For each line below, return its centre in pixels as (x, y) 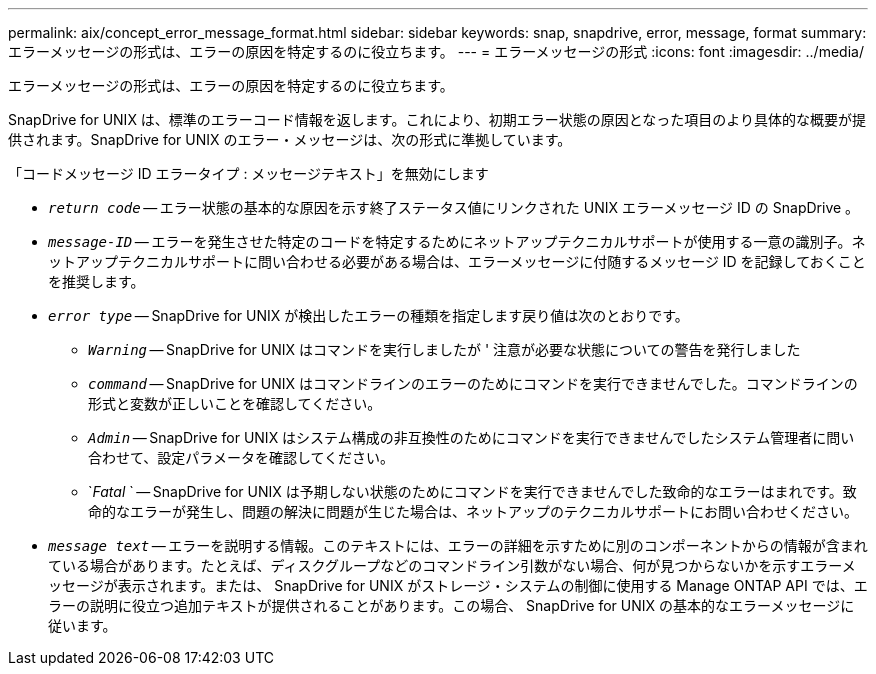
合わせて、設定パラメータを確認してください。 (241, 457)
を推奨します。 (96, 281)
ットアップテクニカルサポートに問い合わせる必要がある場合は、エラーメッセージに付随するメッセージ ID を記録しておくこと (457, 261)
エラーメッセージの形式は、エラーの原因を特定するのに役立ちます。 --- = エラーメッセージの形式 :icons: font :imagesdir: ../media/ (436, 51)
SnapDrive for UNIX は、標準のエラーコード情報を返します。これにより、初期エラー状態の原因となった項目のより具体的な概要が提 (437, 119)
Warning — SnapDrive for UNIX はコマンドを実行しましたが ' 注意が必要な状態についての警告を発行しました (444, 349)
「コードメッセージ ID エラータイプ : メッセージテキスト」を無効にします (248, 173)
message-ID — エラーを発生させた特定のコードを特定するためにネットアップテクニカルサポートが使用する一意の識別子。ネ (457, 241)
